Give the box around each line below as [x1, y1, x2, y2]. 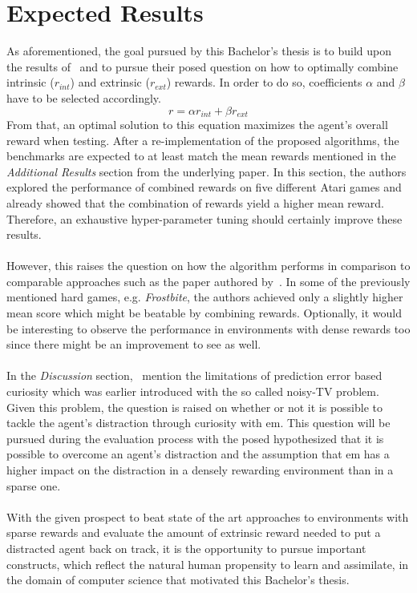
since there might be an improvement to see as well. [6, 336, 261, 353]
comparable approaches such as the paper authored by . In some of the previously [6, 272, 411, 289]
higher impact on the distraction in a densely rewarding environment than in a [6, 462, 394, 478]
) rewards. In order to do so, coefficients [166, 74, 362, 91]
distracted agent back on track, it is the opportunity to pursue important [6, 539, 366, 556]
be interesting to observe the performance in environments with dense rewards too [6, 320, 411, 337]
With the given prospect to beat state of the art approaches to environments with [6, 508, 409, 525]
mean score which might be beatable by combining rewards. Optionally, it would [6, 305, 403, 321]
